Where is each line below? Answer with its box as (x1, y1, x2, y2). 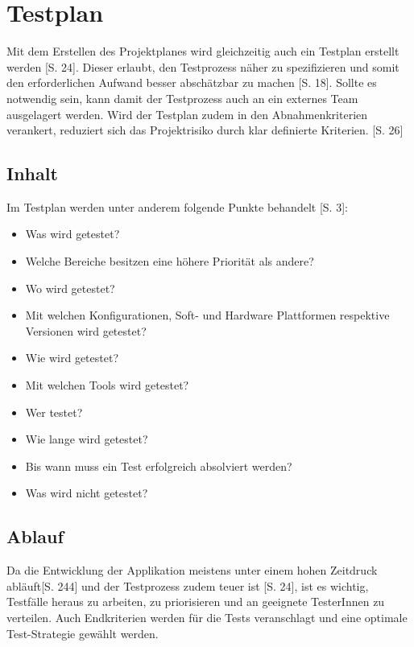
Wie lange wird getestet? (25, 431, 148, 447)
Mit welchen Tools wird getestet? (25, 377, 189, 394)
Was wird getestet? (25, 225, 120, 242)
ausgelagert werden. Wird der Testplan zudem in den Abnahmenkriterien (6, 105, 368, 122)
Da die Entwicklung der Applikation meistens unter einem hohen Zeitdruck (6, 562, 378, 579)
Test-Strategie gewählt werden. (6, 624, 159, 641)
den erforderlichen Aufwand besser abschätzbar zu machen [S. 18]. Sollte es (6, 74, 377, 91)
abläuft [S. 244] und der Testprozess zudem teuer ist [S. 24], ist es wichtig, (6, 577, 369, 594)
